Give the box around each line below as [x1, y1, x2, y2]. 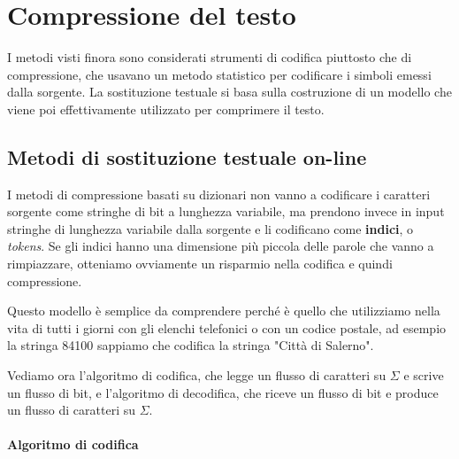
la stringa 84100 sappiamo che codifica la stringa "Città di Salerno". [7, 336, 374, 354]
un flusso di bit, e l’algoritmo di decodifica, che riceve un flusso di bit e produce [7, 383, 439, 401]
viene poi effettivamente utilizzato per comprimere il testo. [7, 99, 325, 118]
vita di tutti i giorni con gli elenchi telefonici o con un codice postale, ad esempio [7, 318, 447, 337]
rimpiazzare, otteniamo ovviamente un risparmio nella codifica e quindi [7, 254, 393, 273]
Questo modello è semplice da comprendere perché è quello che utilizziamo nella [7, 301, 440, 320]
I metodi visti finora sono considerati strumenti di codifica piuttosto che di [7, 48, 412, 66]
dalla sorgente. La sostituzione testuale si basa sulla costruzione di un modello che [7, 82, 452, 101]
